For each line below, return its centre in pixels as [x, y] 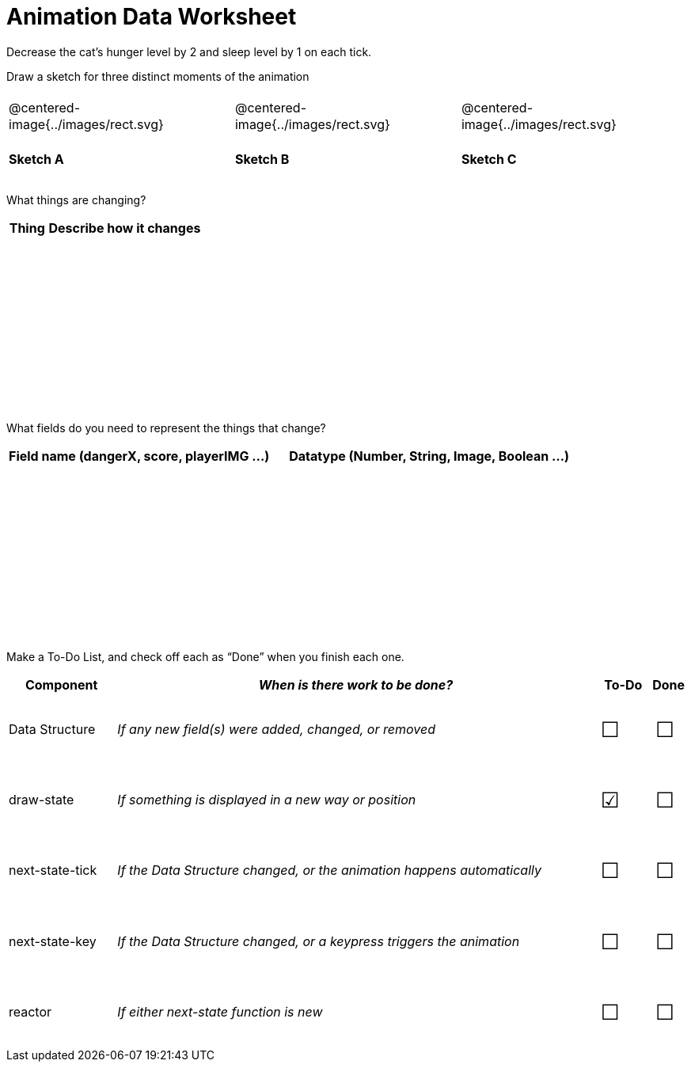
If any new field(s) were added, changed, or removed [276, 729]
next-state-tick [53, 870]
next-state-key [53, 941]
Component [61, 684]
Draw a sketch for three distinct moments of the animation [158, 76]
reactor [30, 1012]
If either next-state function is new [220, 1012]
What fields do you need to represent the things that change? [166, 428]
